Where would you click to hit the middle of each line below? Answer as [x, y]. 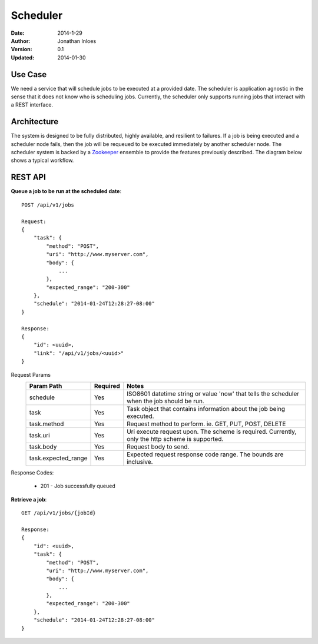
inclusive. [140, 462]
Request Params [31, 374]
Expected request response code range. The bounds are [205, 454]
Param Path [46, 386]
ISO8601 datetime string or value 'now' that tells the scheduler [213, 393]
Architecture [35, 122]
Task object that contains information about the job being [206, 409]
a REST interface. [32, 105]
